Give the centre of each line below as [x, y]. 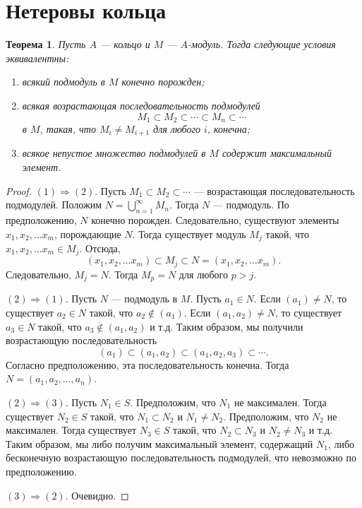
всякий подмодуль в [64, 82]
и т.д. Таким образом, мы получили [227, 326]
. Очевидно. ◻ [97, 495]
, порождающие [88, 234]
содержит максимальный [277, 153]
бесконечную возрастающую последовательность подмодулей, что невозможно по [181, 457]
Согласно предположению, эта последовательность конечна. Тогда [147, 364]
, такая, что [68, 128]
